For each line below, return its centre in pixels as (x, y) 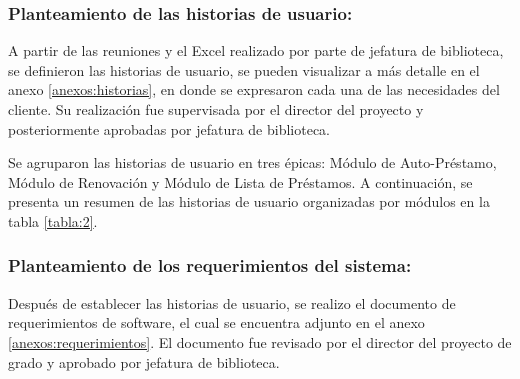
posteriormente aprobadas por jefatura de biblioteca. (169, 128)
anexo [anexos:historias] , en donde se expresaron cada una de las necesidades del (254, 89)
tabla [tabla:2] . (53, 220)
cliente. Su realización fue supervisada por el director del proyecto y (216, 109)
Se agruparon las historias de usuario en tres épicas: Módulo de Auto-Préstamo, (252, 162)
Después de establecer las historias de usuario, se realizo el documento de (232, 302)
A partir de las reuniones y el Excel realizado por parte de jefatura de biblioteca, (256, 50)
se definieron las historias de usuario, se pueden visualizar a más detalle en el (244, 69)
